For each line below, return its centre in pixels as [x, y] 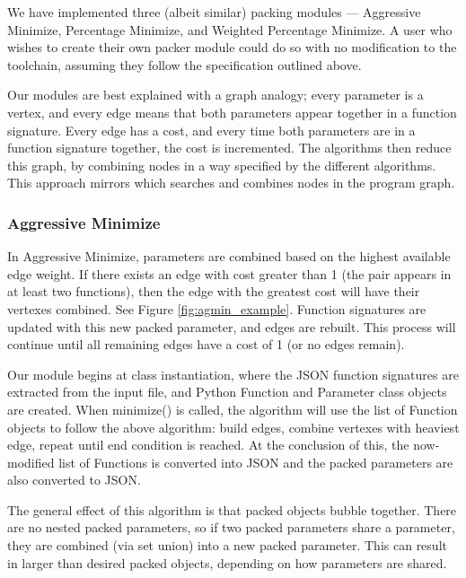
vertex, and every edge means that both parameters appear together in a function [232, 112]
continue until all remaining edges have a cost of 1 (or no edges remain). [206, 344]
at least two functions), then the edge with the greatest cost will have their [214, 291]
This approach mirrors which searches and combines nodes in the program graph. [231, 183]
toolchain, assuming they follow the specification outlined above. [185, 64]
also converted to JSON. [74, 480]
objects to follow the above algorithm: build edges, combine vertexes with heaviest [233, 427]
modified [31, 462]
